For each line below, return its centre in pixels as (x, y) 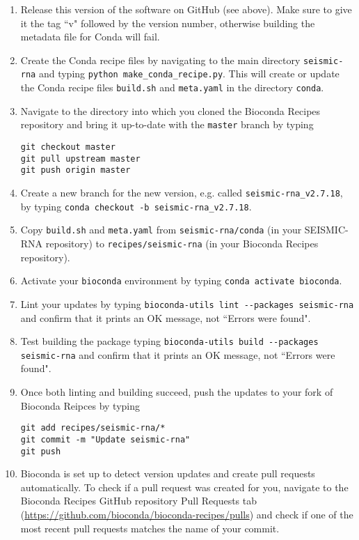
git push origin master (75, 170)
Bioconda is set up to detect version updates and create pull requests (168, 473)
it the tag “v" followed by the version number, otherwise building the (168, 23)
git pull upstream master (80, 159)
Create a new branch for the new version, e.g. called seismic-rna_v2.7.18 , (182, 192)
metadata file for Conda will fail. (90, 37)
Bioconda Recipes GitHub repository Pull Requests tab (139, 501)
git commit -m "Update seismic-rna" (105, 439)
